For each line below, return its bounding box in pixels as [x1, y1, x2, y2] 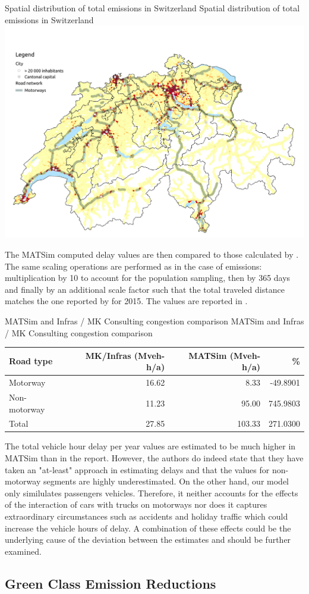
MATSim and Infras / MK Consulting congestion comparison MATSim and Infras [5, 314, 304, 327]
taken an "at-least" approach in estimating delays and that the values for [5, 463, 270, 476]
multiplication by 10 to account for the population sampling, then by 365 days [5, 271, 291, 284]
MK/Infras [85, 349, 131, 361]
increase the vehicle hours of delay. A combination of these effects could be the [5, 521, 291, 534]
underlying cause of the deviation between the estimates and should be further [5, 533, 291, 546]
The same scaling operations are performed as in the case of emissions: [5, 260, 262, 272]
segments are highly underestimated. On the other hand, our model [43, 475, 289, 487]
